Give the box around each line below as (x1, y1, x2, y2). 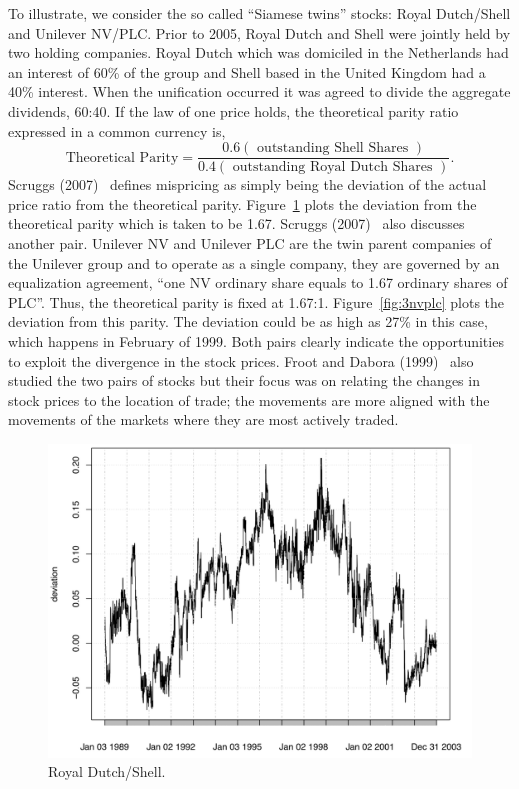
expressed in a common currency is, (8, 120, 226, 141)
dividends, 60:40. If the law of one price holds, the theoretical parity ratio (8, 100, 459, 121)
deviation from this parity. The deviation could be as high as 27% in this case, (8, 311, 488, 332)
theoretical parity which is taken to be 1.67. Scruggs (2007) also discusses (8, 213, 465, 234)
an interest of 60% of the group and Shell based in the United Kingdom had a (8, 61, 486, 82)
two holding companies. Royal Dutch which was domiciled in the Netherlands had (8, 42, 509, 63)
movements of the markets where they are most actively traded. (8, 409, 399, 430)
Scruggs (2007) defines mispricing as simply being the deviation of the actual (8, 174, 487, 195)
